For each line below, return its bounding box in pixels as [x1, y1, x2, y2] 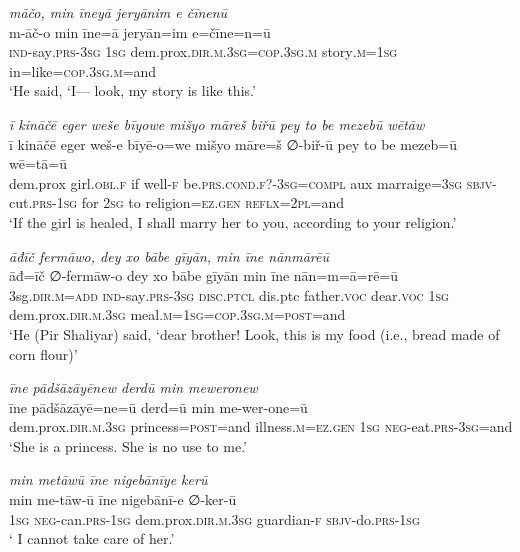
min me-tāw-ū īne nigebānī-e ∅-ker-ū [9, 489, 237, 510]
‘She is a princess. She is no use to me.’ [9, 435, 247, 456]
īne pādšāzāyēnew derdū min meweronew [9, 377, 258, 398]
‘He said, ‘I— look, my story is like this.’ [9, 80, 256, 101]
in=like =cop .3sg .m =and [9, 60, 157, 81]
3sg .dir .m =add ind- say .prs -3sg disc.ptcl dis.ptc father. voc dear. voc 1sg [9, 284, 449, 305]
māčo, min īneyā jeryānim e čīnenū [9, 2, 228, 22]
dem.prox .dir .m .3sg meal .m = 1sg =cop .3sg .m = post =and [9, 304, 346, 325]
